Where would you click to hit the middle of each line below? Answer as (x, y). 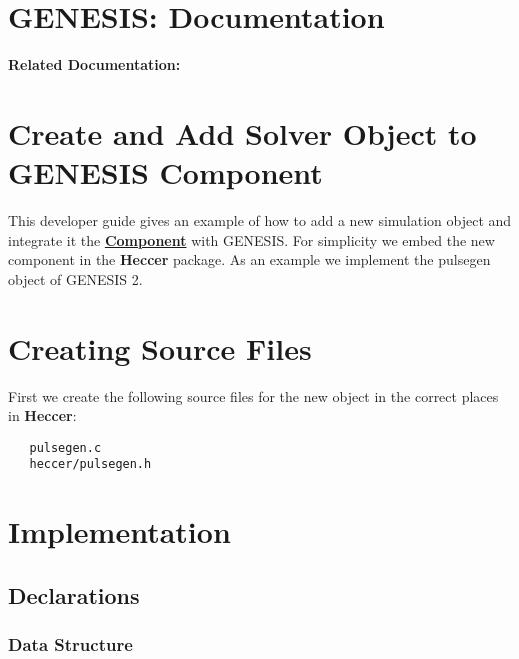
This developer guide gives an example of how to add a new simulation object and (260, 220)
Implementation (119, 531)
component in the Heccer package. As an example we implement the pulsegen (249, 259)
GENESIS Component (165, 172)
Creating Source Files (160, 347)
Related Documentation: (94, 64)
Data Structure (70, 644)
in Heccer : (42, 415)
